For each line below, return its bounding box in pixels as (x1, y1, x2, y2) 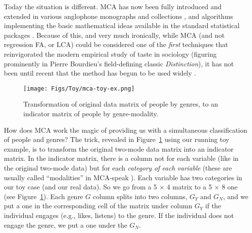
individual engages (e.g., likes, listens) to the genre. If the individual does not (4, 210, 234, 220)
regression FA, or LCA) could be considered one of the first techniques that (4, 39, 228, 49)
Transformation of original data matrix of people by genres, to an (23, 99, 218, 109)
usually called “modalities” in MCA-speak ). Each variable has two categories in (4, 172, 242, 182)
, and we (223, 191, 249, 201)
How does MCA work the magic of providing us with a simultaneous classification (4, 124, 248, 135)
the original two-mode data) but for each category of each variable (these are (4, 162, 232, 172)
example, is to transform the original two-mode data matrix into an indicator (4, 143, 234, 154)
